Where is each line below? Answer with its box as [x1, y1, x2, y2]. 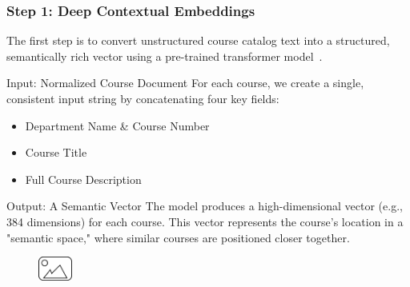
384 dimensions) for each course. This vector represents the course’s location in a [6, 213, 404, 229]
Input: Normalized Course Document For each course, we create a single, [6, 74, 364, 91]
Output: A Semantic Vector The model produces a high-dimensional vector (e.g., [6, 197, 403, 214]
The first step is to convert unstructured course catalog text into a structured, [6, 32, 390, 49]
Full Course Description [25, 170, 142, 187]
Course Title [25, 144, 87, 161]
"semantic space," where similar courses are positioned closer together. [6, 229, 350, 245]
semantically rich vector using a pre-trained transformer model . [6, 47, 323, 64]
